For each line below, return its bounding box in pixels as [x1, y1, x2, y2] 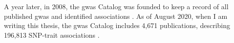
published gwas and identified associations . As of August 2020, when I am [4, 11, 228, 21]
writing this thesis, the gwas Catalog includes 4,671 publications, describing [4, 20, 231, 30]
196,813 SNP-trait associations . [4, 29, 100, 40]
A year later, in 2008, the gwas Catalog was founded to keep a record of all [4, 1, 229, 11]
